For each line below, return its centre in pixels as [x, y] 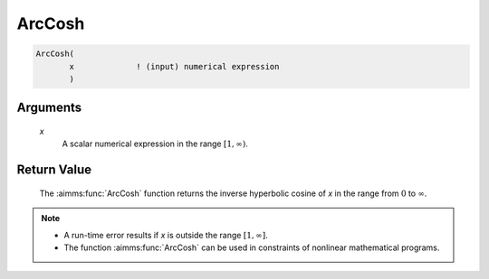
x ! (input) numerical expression [174, 66]
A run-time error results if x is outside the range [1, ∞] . [166, 235]
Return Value [54, 170]
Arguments [49, 108]
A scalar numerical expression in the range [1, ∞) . [155, 144]
